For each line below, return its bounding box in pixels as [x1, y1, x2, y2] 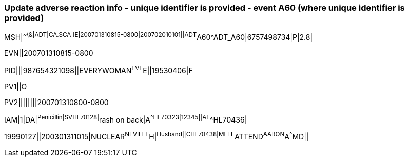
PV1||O [4, 82, 27, 91]
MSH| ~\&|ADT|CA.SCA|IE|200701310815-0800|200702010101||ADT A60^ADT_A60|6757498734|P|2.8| [4, 31, 313, 42]
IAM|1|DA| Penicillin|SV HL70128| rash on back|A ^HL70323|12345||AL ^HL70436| [4, 113, 247, 124]
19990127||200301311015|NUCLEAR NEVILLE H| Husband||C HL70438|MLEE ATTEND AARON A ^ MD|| [4, 131, 309, 141]
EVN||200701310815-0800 [4, 49, 93, 58]
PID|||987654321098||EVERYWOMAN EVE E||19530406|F [4, 65, 193, 75]
